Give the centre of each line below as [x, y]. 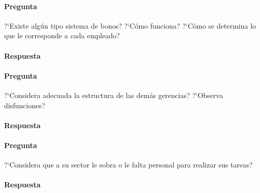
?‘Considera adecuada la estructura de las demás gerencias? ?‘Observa [114, 95]
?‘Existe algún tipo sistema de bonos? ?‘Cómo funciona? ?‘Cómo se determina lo [130, 25]
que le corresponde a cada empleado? [62, 35]
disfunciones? [25, 105]
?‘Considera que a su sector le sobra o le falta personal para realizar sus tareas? [128, 165]
